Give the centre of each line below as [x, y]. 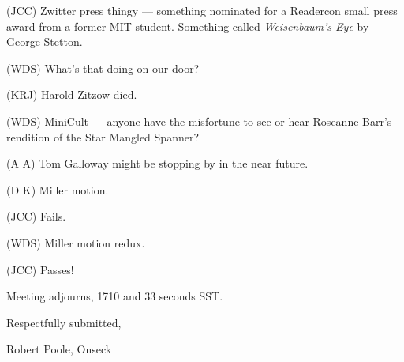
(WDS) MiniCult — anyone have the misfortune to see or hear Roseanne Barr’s [199, 121]
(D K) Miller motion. [58, 189]
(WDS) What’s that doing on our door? [103, 68]
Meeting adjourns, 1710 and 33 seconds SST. [115, 296]
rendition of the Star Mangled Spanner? [103, 136]
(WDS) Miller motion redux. [76, 242]
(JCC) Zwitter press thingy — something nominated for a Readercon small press [202, 10]
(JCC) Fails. [36, 216]
